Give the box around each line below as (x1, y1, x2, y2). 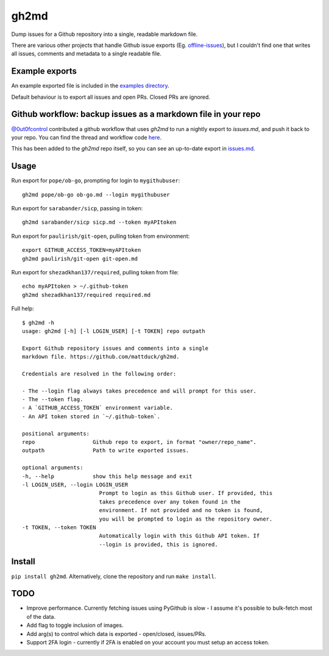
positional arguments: (22, 430, 90, 437)
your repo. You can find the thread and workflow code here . (11, 134, 162, 141)
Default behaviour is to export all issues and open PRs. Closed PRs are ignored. (11, 93, 210, 101)
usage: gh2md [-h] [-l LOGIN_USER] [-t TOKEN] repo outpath (22, 327, 205, 335)
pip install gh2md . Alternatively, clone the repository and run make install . (11, 572, 216, 580)
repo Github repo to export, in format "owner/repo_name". (22, 438, 257, 445)
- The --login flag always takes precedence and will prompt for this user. (22, 387, 257, 394)
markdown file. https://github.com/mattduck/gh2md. (22, 354, 180, 360)
